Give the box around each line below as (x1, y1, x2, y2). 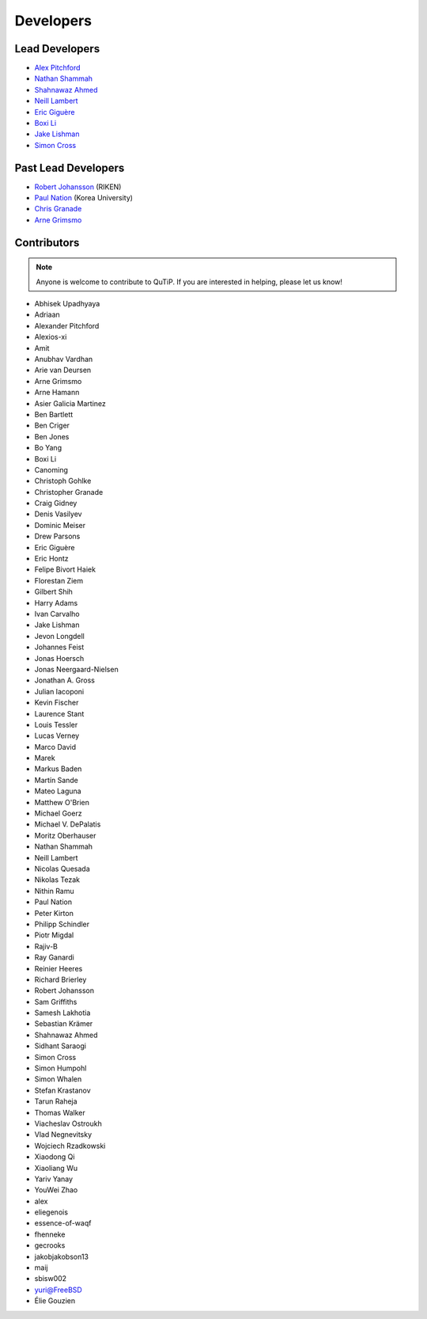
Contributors (14, 236, 80, 249)
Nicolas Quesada (34, 864, 90, 873)
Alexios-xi (34, 333, 67, 342)
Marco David (34, 742, 77, 751)
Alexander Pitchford (34, 321, 100, 330)
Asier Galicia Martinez (34, 398, 107, 408)
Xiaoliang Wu (34, 1163, 78, 1173)
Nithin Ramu (34, 886, 74, 895)
